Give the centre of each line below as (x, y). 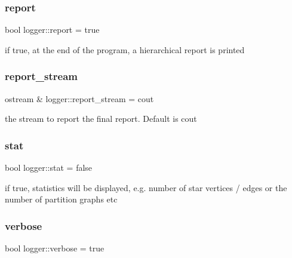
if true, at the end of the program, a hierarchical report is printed (125, 49)
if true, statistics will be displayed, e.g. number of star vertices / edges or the (146, 187)
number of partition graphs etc (61, 199)
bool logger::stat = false (49, 168)
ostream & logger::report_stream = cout (79, 98)
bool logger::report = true (52, 30)
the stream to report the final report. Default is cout (101, 119)
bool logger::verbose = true (55, 248)
